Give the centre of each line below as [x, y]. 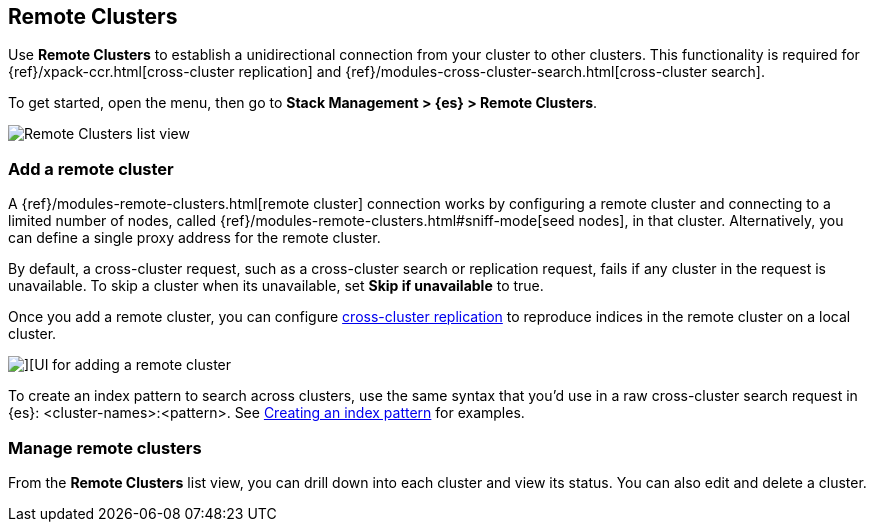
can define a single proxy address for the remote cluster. [194, 238]
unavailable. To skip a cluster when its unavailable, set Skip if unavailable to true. [276, 286]
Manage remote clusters [105, 447]
